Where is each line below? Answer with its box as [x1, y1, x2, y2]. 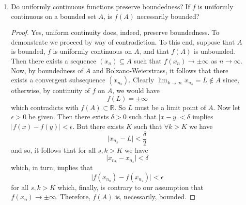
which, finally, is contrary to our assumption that [58, 182, 204, 192]
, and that [139, 46, 169, 56]
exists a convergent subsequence [11, 75, 106, 85]
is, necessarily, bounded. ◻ [115, 191, 196, 202]
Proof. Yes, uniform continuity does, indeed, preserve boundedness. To [11, 27, 219, 37]
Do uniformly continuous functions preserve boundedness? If [11, 1, 190, 11]
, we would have [112, 85, 160, 95]
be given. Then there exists [28, 111, 109, 122]
